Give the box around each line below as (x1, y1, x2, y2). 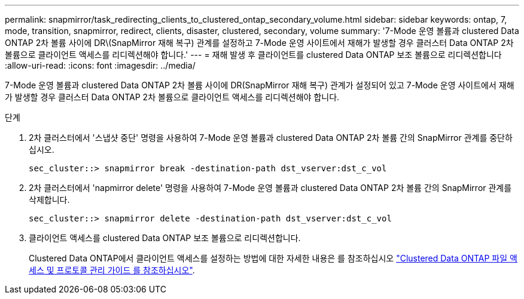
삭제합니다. (29, 195, 70, 205)
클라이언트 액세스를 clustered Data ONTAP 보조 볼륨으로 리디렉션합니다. (29, 233, 301, 243)
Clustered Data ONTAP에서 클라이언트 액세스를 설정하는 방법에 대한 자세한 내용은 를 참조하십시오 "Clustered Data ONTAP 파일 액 (29, 253, 517, 263)
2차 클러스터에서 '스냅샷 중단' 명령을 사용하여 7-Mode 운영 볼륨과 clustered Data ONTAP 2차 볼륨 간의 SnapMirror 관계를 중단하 (29, 132, 513, 143)
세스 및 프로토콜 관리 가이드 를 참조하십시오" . (29, 265, 195, 275)
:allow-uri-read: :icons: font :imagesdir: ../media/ (5, 60, 196, 70)
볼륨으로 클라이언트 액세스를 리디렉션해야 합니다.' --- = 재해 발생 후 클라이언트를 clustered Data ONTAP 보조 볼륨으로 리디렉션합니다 (5, 50, 502, 60)
